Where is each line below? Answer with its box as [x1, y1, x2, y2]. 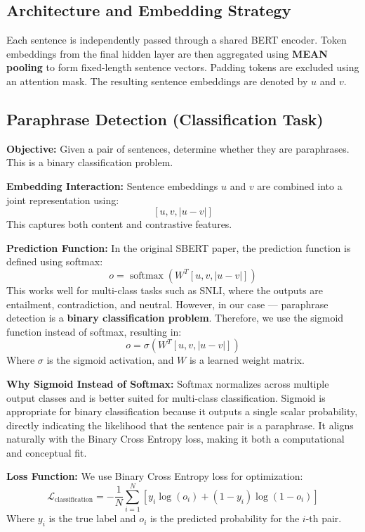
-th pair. [305, 511, 342, 526]
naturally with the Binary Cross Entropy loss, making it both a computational [6, 431, 345, 446]
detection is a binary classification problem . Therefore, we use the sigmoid [6, 310, 344, 325]
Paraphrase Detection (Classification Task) [6, 108, 324, 129]
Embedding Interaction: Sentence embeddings [6, 178, 218, 193]
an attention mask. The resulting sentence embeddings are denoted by [6, 73, 308, 88]
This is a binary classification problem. [6, 155, 173, 170]
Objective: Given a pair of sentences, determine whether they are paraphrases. [6, 141, 350, 156]
